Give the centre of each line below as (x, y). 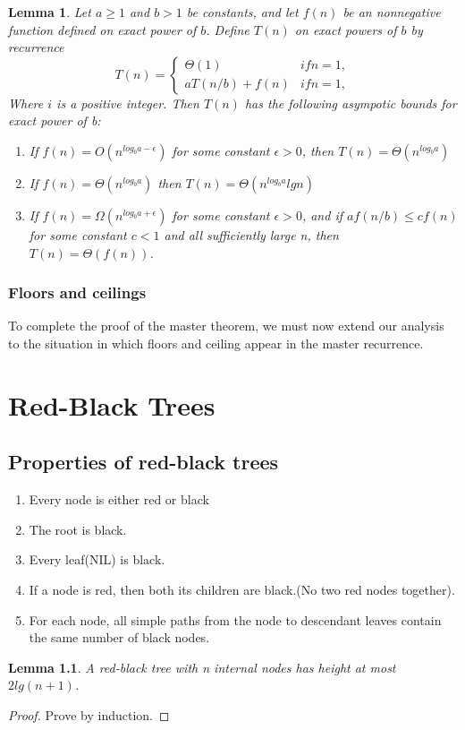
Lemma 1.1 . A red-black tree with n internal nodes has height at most (202, 667)
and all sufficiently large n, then (251, 234)
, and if (322, 215)
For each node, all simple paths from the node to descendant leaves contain (235, 619)
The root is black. (78, 529)
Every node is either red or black (119, 499)
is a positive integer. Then (128, 103)
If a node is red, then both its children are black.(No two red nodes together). (242, 589)
